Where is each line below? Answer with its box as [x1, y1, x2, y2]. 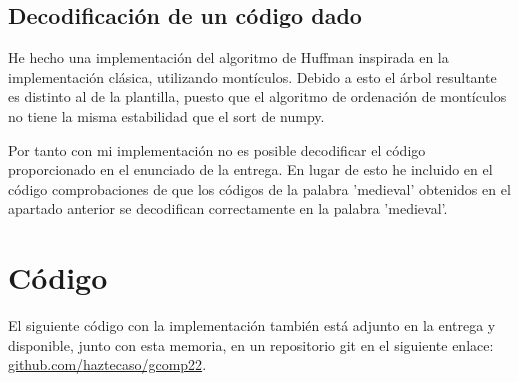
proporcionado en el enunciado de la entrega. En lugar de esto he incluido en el [8, 159, 493, 180]
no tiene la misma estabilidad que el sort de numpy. [8, 105, 325, 126]
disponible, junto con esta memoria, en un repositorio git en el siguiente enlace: [8, 334, 494, 355]
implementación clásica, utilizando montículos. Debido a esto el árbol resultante [8, 66, 497, 87]
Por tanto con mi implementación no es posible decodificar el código [8, 139, 426, 160]
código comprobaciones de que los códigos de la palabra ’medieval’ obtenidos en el [8, 178, 511, 199]
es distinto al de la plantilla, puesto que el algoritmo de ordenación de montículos [8, 86, 507, 107]
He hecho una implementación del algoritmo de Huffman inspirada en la [8, 47, 449, 68]
